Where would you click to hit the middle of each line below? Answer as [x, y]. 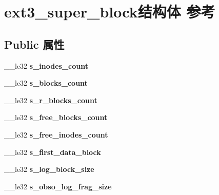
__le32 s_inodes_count [46, 65]
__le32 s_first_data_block [53, 152]
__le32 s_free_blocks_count [56, 117]
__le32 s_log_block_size [49, 169]
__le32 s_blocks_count [46, 83]
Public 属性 [34, 44]
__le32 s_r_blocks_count [51, 100]
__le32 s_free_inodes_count [56, 134]
